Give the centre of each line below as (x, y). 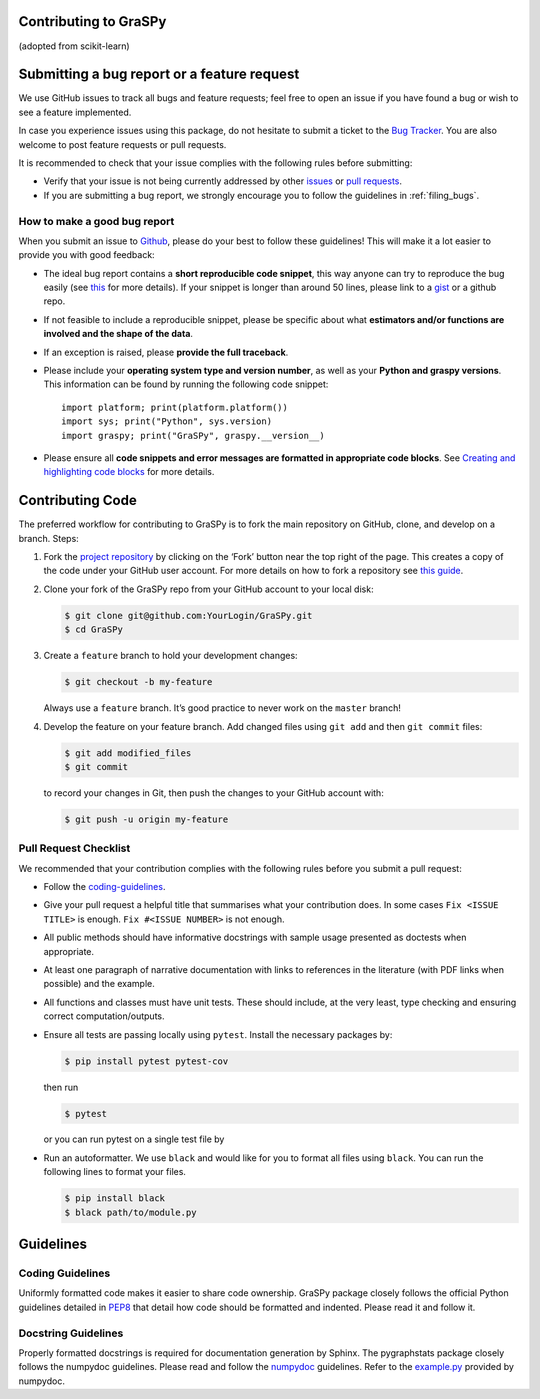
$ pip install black (114, 1198)
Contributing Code (77, 500)
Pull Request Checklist (74, 848)
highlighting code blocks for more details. (129, 472)
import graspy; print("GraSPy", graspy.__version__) (193, 435)
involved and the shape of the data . (118, 334)
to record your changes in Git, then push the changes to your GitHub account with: (213, 792)
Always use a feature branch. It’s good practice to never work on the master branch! (222, 708)
